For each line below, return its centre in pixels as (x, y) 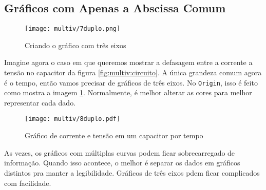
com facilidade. (28, 183)
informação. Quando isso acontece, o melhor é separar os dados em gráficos (122, 163)
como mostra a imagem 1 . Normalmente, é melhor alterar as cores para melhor (128, 92)
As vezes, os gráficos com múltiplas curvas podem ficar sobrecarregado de (120, 152)
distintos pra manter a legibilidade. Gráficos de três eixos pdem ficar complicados (132, 172)
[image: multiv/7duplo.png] (73, 29)
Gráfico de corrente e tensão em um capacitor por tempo (114, 135)
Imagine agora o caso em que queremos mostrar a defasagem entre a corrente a (128, 62)
